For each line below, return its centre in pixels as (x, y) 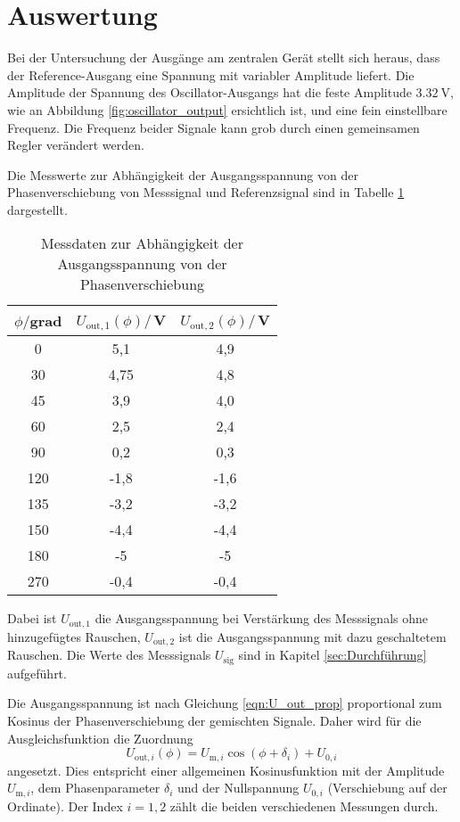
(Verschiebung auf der (387, 788)
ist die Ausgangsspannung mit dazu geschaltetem (312, 636)
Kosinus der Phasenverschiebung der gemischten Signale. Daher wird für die (214, 720)
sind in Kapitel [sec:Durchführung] (333, 655)
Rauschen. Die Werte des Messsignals (109, 655)
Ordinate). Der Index (65, 806)
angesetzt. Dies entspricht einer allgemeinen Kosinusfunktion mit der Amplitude (226, 770)
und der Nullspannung (238, 788)
